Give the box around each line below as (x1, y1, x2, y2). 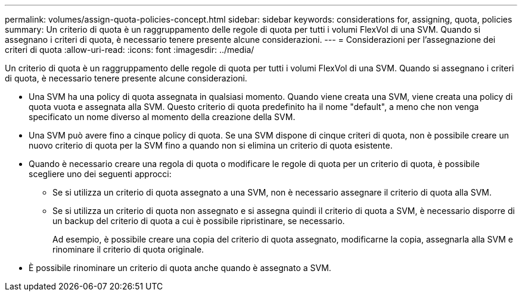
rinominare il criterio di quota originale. (52, 244, 204, 254)
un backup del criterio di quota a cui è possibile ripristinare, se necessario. (52, 216, 345, 226)
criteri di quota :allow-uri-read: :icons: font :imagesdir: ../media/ (5, 45, 254, 55)
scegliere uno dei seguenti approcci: (29, 169, 172, 179)
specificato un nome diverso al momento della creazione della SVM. (29, 112, 296, 122)
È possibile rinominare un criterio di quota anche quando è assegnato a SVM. (29, 263, 331, 273)
